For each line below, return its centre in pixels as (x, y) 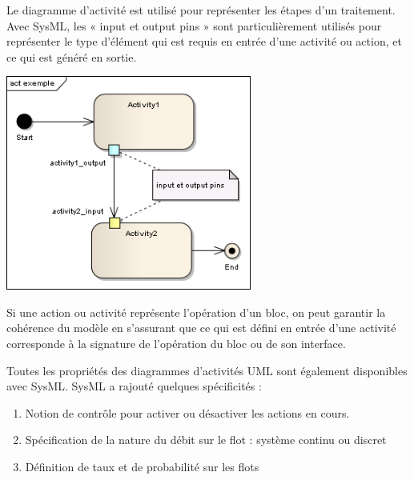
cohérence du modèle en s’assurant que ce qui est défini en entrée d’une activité (201, 328)
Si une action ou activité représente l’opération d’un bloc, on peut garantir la (196, 312)
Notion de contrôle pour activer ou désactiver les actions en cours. (187, 412)
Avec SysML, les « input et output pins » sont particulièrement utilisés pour (194, 25)
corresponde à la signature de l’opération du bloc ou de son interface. (176, 344)
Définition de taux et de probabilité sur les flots (142, 466)
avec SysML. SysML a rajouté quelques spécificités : (134, 386)
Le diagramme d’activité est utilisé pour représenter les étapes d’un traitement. (201, 10)
